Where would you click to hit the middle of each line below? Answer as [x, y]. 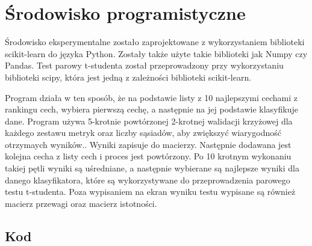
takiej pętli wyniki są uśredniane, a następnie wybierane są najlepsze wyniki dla [152, 168]
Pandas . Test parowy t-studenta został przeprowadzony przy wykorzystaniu [144, 65]
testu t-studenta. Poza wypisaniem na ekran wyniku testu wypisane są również [150, 192]
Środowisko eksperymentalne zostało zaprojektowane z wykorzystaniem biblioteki [155, 42]
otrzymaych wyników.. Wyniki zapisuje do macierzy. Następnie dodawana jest [148, 144]
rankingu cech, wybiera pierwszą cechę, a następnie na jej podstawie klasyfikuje [151, 109]
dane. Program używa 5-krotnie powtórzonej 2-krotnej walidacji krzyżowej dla [149, 121]
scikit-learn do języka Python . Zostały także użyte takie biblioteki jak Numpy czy [156, 53]
